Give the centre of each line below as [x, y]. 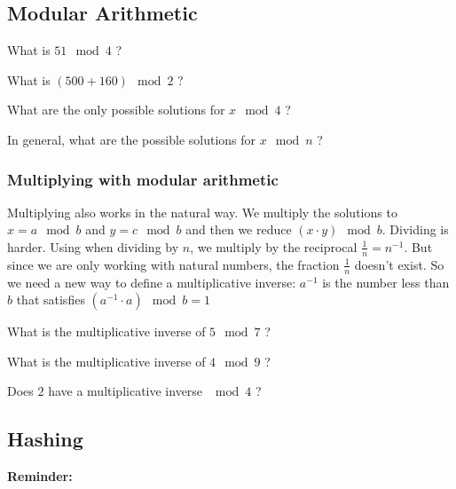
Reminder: [40, 476]
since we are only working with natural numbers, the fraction [173, 264]
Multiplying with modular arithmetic [143, 179]
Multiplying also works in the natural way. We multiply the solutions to [202, 212]
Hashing [45, 439]
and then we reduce [239, 229]
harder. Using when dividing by [93, 246]
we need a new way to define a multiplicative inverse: [152, 282]
